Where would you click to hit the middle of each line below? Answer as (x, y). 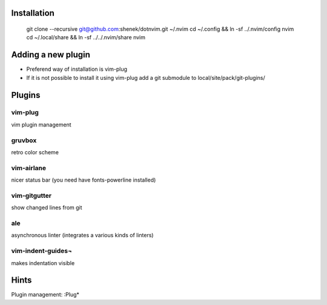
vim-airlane (29, 168)
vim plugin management (41, 125)
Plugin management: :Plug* (45, 295)
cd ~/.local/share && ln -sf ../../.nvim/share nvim (86, 38)
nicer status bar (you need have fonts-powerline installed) (84, 180)
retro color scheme (35, 152)
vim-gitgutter (31, 195)
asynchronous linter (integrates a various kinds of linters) (82, 235)
